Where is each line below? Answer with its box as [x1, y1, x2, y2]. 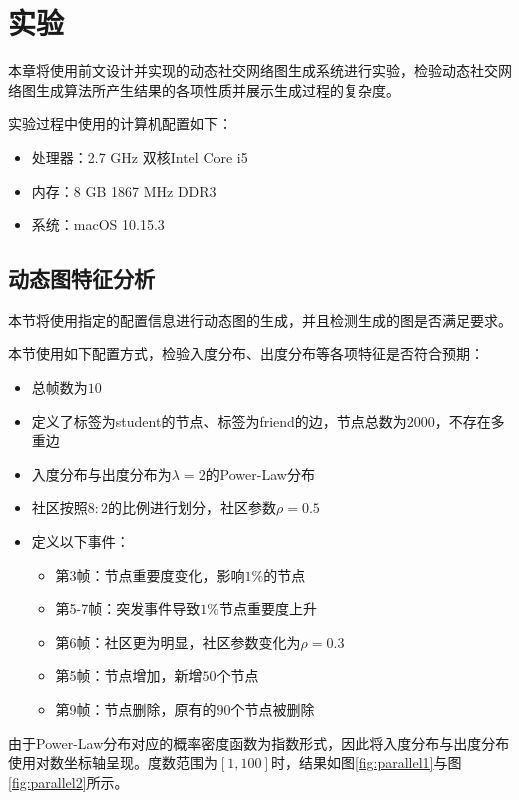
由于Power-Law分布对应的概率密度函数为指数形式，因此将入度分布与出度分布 [8, 732, 510, 753]
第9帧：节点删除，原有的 [55, 699, 217, 720]
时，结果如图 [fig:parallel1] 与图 [270, 752, 462, 773]
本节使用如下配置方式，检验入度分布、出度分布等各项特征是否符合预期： [8, 343, 484, 364]
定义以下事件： [31, 531, 130, 552]
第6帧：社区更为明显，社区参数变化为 [55, 631, 301, 652]
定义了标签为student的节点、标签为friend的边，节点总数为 [31, 410, 407, 431]
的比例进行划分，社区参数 [108, 497, 277, 518]
